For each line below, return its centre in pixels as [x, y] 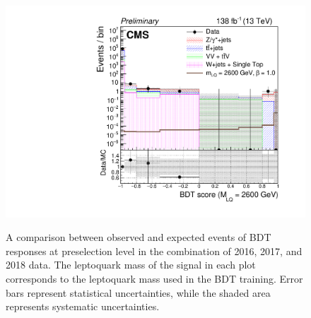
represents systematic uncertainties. [83, 306]
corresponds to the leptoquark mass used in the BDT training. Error [154, 279]
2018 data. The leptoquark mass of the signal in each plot [131, 265]
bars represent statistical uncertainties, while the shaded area [138, 292]
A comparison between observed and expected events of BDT [139, 237]
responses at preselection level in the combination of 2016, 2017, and [154, 251]
